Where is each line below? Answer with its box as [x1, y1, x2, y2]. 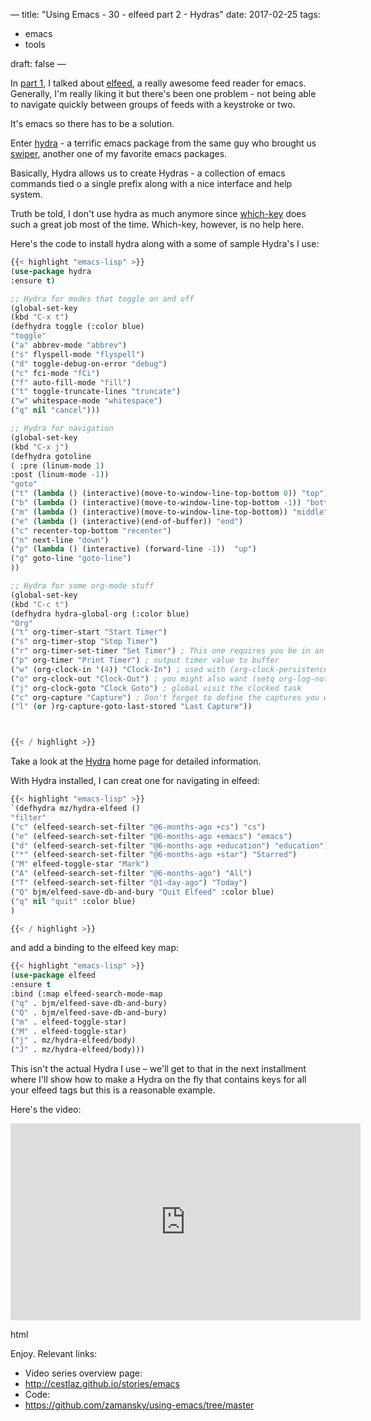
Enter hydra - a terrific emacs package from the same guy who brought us [10, 137, 317, 149]
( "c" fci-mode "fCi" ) [10, 368, 101, 378]
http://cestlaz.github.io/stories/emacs [24, 1378, 180, 1390]
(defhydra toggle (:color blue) [10, 322, 145, 332]
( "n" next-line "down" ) [10, 535, 110, 545]
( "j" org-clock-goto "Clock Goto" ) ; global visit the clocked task [10, 683, 302, 693]
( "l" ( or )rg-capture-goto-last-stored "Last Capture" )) [10, 702, 253, 712]
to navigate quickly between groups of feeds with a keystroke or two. [10, 99, 296, 110]
